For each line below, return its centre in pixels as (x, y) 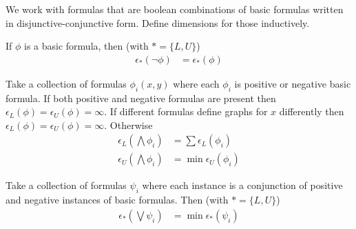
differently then (312, 111)
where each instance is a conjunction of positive (242, 185)
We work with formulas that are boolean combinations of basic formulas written (175, 9)
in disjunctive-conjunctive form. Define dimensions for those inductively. (158, 22)
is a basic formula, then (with (86, 46)
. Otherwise (128, 125)
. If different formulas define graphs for (186, 111)
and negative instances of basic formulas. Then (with (117, 200)
